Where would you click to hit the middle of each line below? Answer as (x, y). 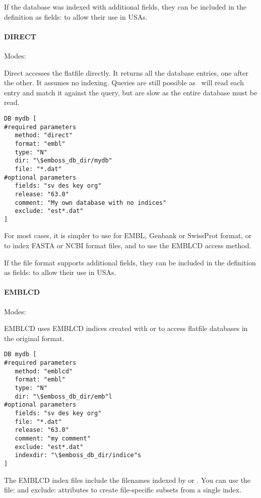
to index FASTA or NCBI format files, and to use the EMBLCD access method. (128, 245)
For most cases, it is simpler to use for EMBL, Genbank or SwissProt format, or (128, 235)
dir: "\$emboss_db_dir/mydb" (63, 161)
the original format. (34, 338)
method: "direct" (44, 135)
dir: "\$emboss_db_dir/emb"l (63, 396)
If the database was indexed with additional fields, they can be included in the (125, 7)
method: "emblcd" (44, 371)
